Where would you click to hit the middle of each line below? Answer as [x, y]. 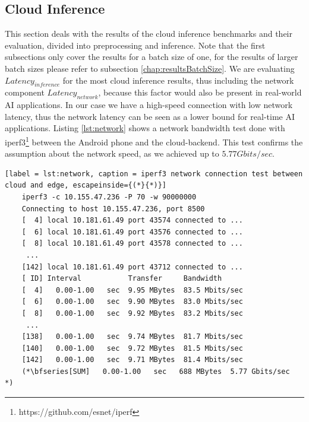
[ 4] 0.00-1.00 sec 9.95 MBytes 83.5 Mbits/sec [132, 290]
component [25, 92]
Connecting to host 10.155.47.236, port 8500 [113, 209]
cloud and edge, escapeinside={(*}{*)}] [86, 185]
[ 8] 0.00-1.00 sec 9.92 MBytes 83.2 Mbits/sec [132, 313]
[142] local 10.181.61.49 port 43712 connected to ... [132, 267]
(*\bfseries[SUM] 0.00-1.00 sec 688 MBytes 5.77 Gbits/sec [156, 371]
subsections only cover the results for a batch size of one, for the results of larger [152, 57]
